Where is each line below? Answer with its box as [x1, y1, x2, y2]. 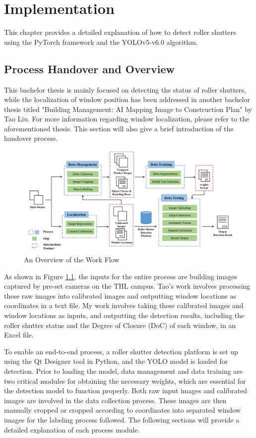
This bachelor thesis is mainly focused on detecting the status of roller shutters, [4, 84, 246, 95]
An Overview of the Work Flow [24, 254, 120, 265]
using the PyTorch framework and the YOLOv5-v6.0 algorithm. [4, 36, 198, 47]
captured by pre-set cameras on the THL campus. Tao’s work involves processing [4, 281, 251, 291]
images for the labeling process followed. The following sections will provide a [4, 414, 240, 425]
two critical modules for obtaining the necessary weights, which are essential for [4, 375, 246, 386]
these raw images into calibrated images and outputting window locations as [4, 290, 236, 301]
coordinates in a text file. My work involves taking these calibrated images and [4, 300, 244, 311]
